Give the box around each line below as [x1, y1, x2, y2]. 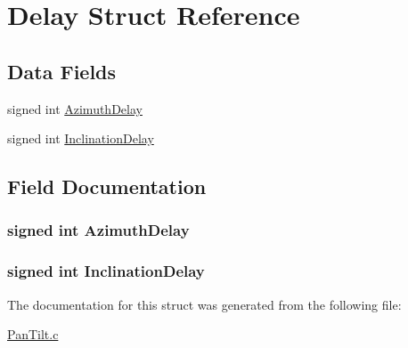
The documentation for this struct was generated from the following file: [7, 295, 402, 313]
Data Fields [7, 57, 117, 85]
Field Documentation [7, 173, 207, 200]
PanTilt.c [7, 325, 59, 344]
